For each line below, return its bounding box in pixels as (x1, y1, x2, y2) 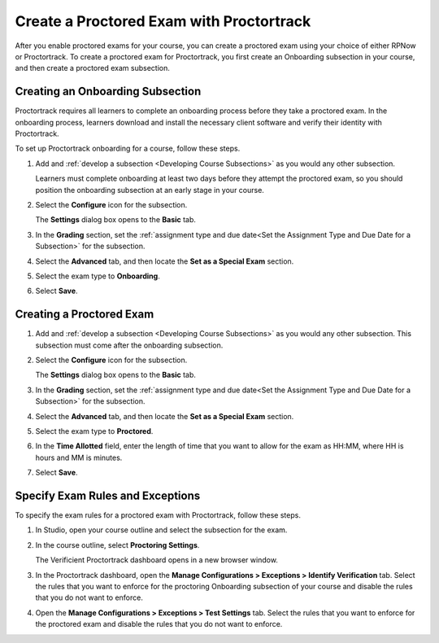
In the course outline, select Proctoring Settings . (35, 540, 200, 549)
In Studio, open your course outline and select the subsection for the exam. (35, 525, 288, 535)
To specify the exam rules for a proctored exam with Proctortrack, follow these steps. (15, 510, 301, 520)
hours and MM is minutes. (35, 453, 123, 462)
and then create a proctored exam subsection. (15, 63, 170, 73)
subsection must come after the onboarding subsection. (35, 340, 224, 350)
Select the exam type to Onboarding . (35, 271, 160, 281)
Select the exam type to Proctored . (35, 426, 154, 435)
